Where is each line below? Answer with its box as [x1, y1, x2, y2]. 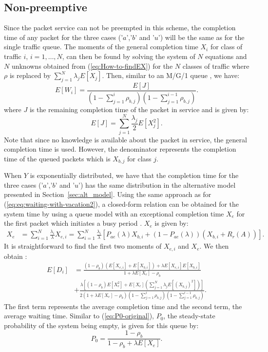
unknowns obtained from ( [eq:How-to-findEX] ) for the [11, 60, 173, 71]
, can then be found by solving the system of [62, 51, 195, 61]
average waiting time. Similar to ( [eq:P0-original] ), [4, 311, 154, 321]
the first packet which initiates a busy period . [4, 218, 142, 228]
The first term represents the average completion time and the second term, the [4, 301, 242, 311]
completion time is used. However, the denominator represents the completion [4, 144, 236, 154]
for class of [210, 41, 243, 52]
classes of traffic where [182, 60, 249, 71]
